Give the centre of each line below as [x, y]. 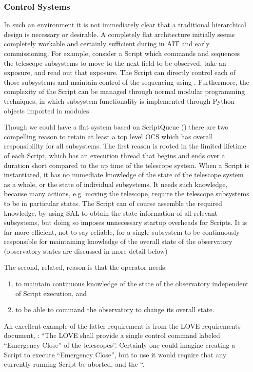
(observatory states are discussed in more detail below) [86, 251]
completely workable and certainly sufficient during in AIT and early [107, 44]
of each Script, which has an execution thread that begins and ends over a [115, 155]
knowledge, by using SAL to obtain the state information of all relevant [111, 213]
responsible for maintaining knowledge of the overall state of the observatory [118, 241]
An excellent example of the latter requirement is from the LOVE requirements [122, 325]
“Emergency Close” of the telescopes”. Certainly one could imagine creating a [120, 345]
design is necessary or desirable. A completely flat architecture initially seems [119, 34]
